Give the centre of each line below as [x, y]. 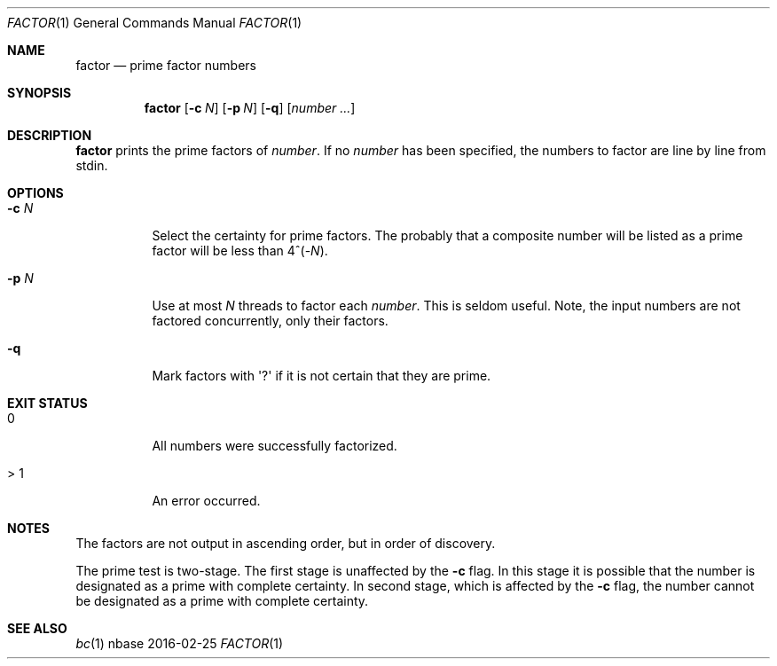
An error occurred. [206, 501]
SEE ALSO [37, 628]
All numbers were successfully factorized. [275, 446]
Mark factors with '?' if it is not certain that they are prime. [322, 376]
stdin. [92, 165]
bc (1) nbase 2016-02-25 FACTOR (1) [180, 643]
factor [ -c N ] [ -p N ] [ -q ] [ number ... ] [250, 108]
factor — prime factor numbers [166, 65]
